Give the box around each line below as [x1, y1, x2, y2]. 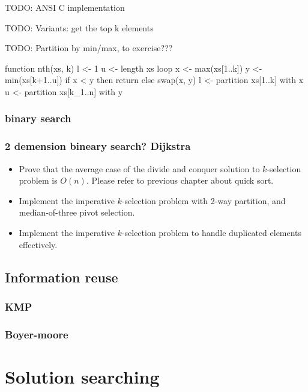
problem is [19, 174, 58, 187]
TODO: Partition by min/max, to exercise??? [5, 42, 173, 54]
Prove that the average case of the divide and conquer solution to [19, 162, 260, 175]
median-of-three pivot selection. [19, 206, 135, 219]
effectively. [19, 238, 58, 250]
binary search [5, 111, 71, 126]
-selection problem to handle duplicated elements [121, 226, 302, 238]
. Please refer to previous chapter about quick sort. [86, 174, 274, 187]
